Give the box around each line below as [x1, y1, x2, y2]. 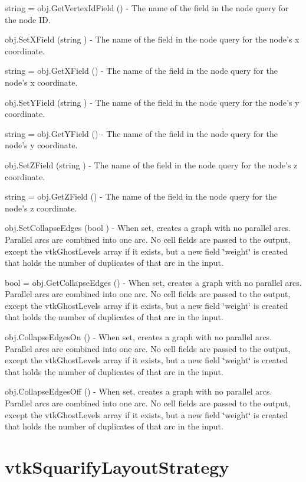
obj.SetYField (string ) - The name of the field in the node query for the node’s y [5, 96, 300, 108]
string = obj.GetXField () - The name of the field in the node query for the [5, 64, 278, 77]
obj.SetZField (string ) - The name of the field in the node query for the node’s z [5, 158, 298, 171]
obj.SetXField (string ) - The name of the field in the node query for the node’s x [5, 33, 300, 45]
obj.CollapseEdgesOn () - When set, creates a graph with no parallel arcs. [5, 331, 272, 343]
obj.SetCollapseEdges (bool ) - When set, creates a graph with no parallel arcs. [5, 222, 291, 234]
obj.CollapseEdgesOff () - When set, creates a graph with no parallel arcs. [5, 385, 272, 398]
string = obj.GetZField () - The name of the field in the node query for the [5, 190, 277, 203]
